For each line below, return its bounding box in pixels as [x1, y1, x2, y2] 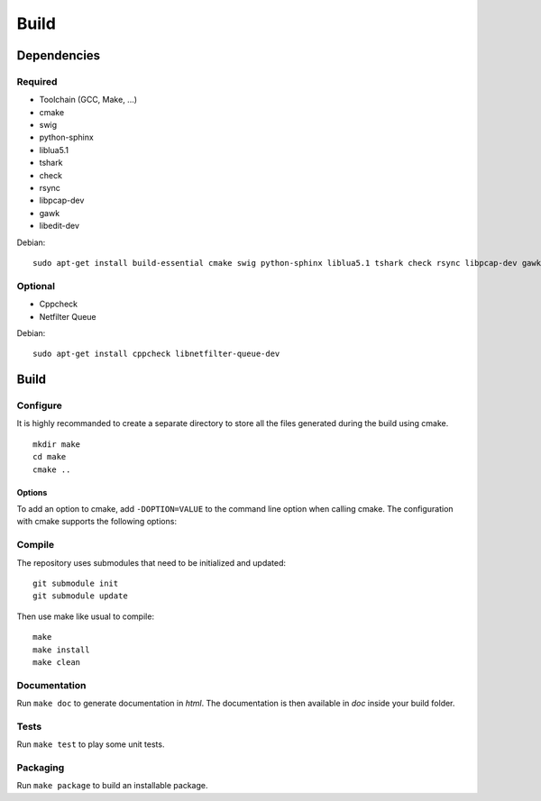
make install [32, 644, 90, 655]
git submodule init [32, 578, 119, 588]
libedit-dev [39, 221, 80, 232]
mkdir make [32, 439, 81, 450]
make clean [32, 657, 81, 667]
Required [16, 75, 58, 87]
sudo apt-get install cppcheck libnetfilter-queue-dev [32, 349, 280, 360]
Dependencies [16, 48, 101, 63]
